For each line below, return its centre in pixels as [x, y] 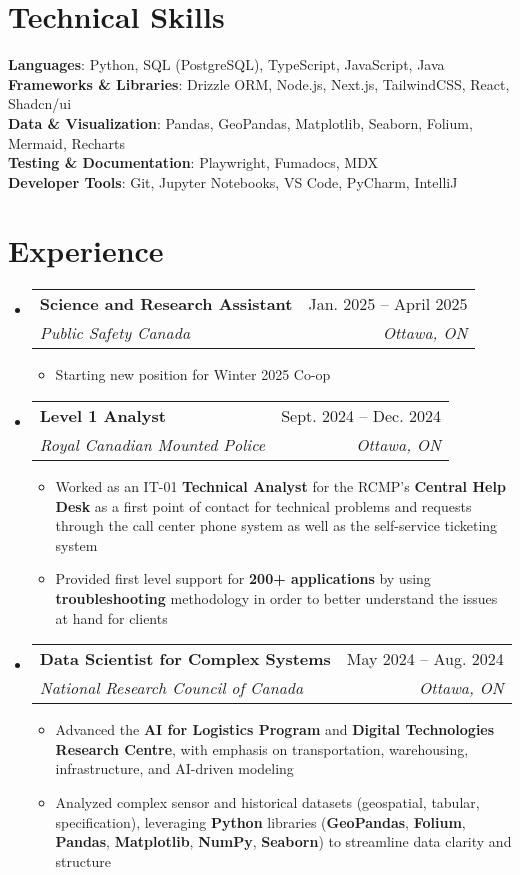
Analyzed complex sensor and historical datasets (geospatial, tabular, [267, 801]
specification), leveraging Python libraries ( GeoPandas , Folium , [260, 821]
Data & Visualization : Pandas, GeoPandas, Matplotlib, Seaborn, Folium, [240, 122]
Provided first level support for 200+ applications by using [243, 578]
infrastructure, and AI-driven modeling [174, 768]
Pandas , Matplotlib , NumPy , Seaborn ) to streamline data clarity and [283, 841]
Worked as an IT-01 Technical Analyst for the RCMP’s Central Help [280, 486]
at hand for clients [111, 617]
